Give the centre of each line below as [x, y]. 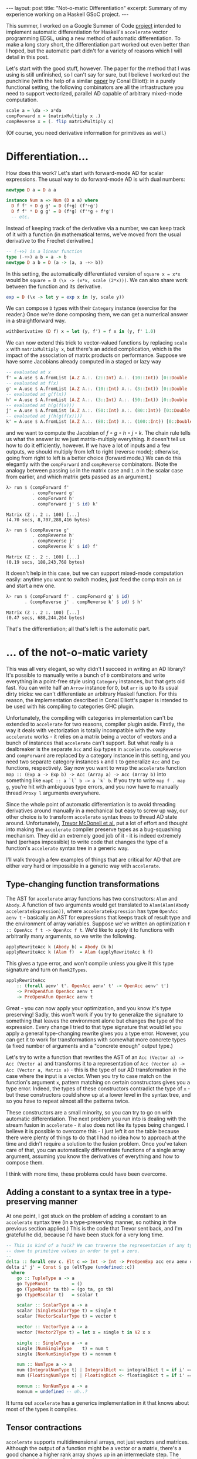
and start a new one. [31, 586]
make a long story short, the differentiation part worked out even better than [98, 44]
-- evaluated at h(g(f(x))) [40, 405]
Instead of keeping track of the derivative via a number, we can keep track [96, 228]
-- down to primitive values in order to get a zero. [73, 1251]
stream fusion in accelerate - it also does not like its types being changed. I [97, 1125]
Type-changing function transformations [83, 884]
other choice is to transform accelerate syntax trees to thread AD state [92, 816]
